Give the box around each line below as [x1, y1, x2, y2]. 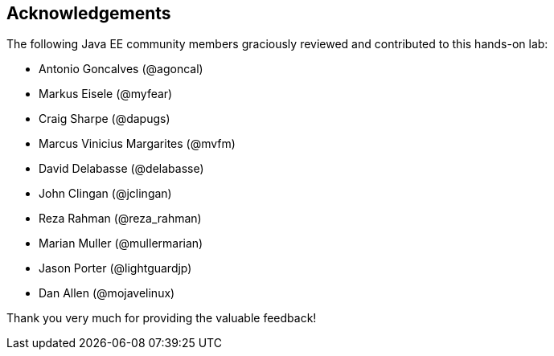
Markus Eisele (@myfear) [39, 87, 173, 101]
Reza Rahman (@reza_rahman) [39, 211, 202, 226]
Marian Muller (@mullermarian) [39, 236, 203, 251]
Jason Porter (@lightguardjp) [39, 261, 192, 276]
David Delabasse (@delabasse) [39, 162, 204, 176]
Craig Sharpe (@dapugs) [39, 112, 170, 126]
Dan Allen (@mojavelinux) [39, 286, 175, 301]
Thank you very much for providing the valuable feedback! [6, 311, 317, 325]
